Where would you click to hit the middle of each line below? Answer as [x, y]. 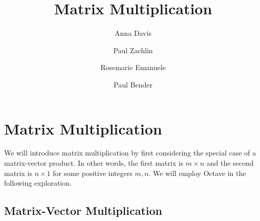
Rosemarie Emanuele [133, 67]
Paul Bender [133, 84]
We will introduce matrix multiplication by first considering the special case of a [130, 153]
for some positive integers [93, 173]
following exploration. [38, 183]
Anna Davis [133, 33]
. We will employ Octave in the [197, 173]
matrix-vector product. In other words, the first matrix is [94, 163]
